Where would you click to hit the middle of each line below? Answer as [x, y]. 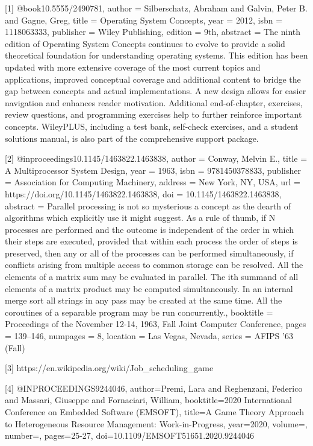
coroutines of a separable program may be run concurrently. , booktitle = [139, 312]
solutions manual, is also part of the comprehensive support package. [132, 138]
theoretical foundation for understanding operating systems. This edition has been [156, 55]
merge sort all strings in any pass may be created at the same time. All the [144, 300]
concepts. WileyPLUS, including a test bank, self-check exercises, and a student [152, 126]
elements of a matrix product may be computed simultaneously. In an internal [149, 288]
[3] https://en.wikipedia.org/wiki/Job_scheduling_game [109, 368]
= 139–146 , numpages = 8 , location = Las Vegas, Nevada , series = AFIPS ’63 [149, 336]
